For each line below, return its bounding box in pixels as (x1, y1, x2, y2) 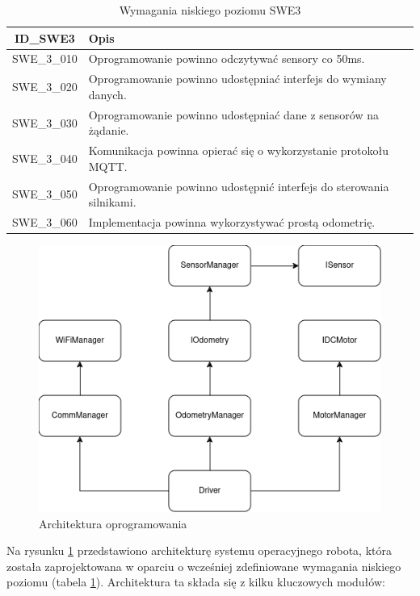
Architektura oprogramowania (39, 515, 187, 531)
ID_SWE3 (14, 29, 75, 46)
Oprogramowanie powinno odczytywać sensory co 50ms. (88, 50, 365, 67)
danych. (88, 85, 127, 102)
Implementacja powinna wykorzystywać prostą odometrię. (88, 214, 376, 231)
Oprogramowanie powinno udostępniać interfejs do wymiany (88, 70, 387, 87)
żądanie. (88, 122, 129, 139)
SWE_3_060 (12, 214, 78, 231)
